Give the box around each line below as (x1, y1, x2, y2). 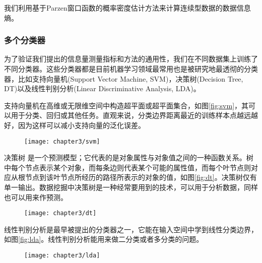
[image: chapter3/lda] (24, 252, 100, 259)
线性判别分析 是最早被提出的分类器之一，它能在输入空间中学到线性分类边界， (4, 224, 258, 234)
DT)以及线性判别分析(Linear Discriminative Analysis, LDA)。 (4, 83, 201, 94)
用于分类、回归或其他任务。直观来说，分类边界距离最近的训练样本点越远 (11, 110, 251, 120)
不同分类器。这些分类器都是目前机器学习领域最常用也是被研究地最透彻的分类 (4, 63, 258, 74)
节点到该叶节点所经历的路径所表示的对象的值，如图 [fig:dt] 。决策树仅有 (25, 172, 257, 182)
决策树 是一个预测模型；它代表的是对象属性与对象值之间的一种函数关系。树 (4, 152, 253, 163)
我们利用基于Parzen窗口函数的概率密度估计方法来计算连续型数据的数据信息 (4, 3, 251, 13)
